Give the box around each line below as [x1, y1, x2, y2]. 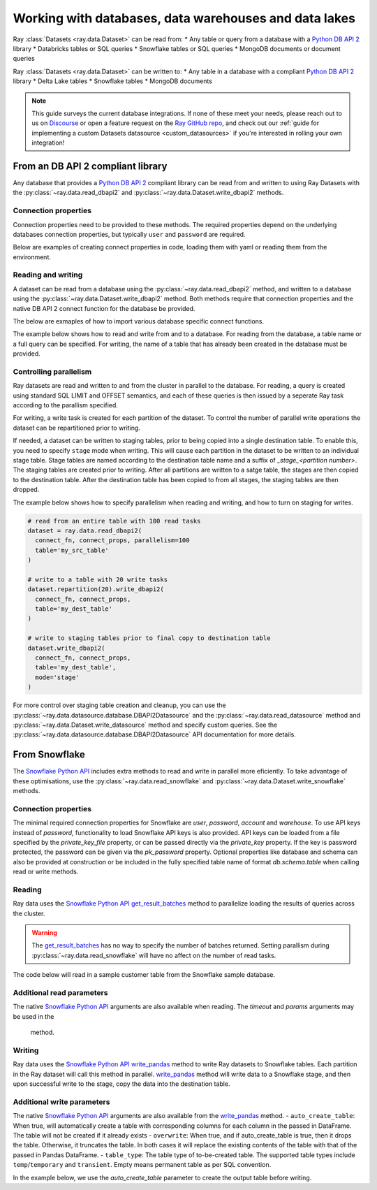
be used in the [13, 1012, 54, 1020]
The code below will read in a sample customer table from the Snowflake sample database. [13, 971, 276, 979]
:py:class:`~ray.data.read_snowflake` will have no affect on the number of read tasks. [31, 951, 276, 959]
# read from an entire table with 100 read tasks [27, 517, 201, 525]
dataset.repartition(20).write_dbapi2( [27, 586, 164, 593]
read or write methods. [13, 867, 79, 876]
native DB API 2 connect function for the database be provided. [13, 304, 195, 312]
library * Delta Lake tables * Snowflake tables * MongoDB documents [13, 77, 213, 85]
